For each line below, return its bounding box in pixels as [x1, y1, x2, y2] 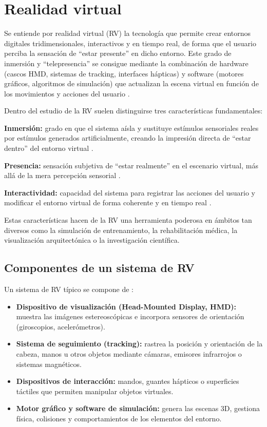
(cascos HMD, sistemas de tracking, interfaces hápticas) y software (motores [4, 68, 244, 79]
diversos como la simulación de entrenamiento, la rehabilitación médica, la [4, 224, 238, 235]
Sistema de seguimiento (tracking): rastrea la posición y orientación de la [16, 338, 263, 349]
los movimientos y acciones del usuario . [4, 88, 130, 99]
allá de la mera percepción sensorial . [4, 170, 121, 181]
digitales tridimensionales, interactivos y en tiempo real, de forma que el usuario [4, 37, 256, 48]
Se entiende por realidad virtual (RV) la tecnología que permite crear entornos [4, 28, 251, 38]
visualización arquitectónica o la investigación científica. [4, 235, 180, 245]
